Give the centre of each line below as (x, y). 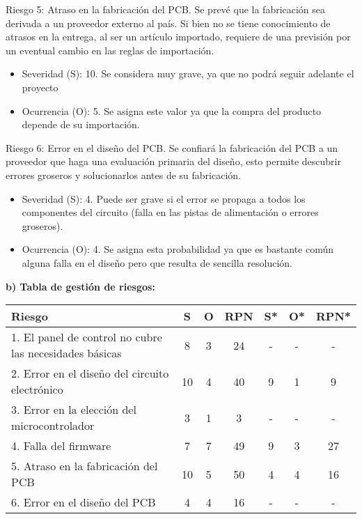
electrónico (37, 389)
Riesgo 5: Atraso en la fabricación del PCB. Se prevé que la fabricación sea (166, 9)
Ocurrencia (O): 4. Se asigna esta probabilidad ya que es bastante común (178, 249)
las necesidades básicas (66, 353)
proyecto (40, 87)
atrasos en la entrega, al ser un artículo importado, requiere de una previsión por (178, 37)
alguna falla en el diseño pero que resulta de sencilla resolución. (157, 262)
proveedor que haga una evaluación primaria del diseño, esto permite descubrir (173, 161)
